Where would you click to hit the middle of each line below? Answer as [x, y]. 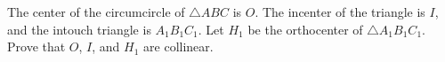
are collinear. [178, 46]
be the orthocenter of [305, 29]
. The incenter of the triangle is [340, 12]
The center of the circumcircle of [96, 12]
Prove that [36, 46]
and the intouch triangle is [79, 29]
